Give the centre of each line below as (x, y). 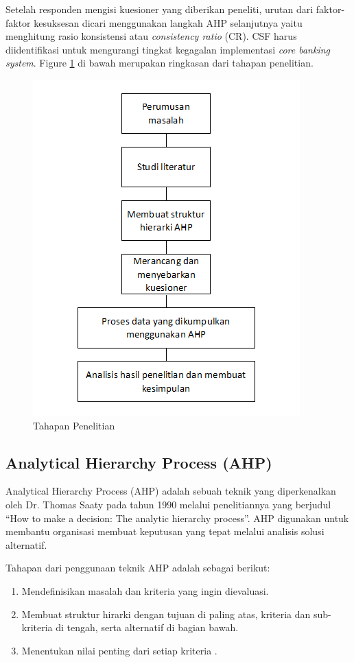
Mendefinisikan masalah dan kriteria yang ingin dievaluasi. (145, 590)
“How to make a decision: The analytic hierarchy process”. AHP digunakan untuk (177, 518)
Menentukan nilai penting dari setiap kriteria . (119, 650)
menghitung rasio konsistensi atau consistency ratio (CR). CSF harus (151, 36)
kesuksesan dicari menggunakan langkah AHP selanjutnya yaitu (168, 22)
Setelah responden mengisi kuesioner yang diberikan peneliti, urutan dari (160, 9)
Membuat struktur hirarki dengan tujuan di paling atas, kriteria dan (166, 614)
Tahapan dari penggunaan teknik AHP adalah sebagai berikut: (138, 568)
